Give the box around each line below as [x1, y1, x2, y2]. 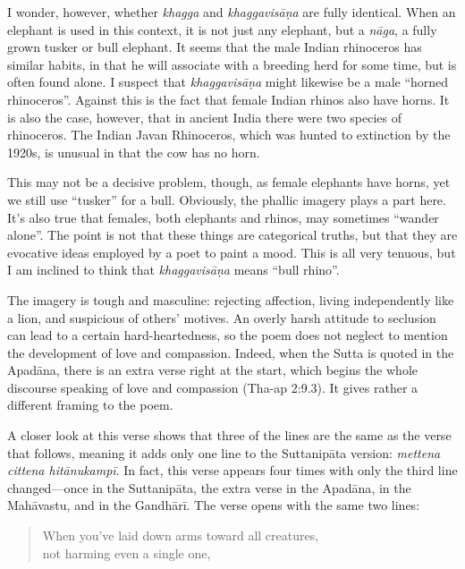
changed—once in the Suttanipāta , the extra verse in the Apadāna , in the [7, 478, 411, 497]
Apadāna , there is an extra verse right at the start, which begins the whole [7, 361, 418, 379]
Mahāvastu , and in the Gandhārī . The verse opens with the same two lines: [7, 496, 420, 514]
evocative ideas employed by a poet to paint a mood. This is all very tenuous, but [7, 242, 456, 261]
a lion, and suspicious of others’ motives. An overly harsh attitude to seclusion [7, 308, 436, 327]
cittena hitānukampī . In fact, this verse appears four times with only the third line [7, 461, 458, 480]
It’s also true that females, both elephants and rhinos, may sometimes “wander [7, 208, 439, 226]
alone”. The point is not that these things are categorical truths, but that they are [7, 225, 458, 244]
